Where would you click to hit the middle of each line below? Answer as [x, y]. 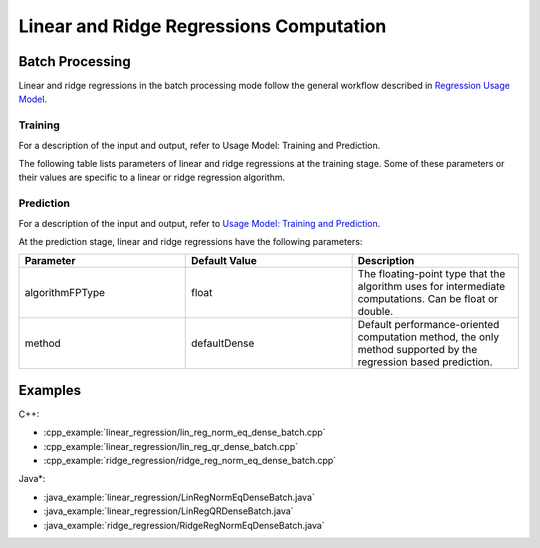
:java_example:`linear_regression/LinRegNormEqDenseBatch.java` [179, 497]
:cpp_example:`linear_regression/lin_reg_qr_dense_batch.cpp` [171, 446]
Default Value [224, 261]
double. [375, 312]
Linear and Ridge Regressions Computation [202, 26]
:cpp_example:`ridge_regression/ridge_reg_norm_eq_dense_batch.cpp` [190, 460]
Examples [50, 390]
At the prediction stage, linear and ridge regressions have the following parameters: [190, 241]
